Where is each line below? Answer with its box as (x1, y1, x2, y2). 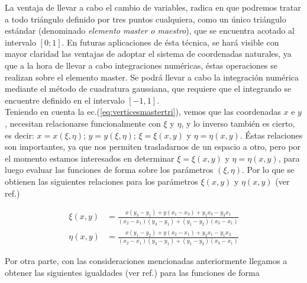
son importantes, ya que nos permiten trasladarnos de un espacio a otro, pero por (5, 140, 301, 153)
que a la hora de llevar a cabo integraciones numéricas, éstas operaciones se (5, 59, 278, 71)
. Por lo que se (241, 163, 295, 176)
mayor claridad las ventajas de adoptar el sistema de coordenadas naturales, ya (5, 47, 292, 60)
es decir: (5, 128, 34, 141)
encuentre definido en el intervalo (5, 94, 125, 106)
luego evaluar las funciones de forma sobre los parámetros (5, 163, 214, 176)
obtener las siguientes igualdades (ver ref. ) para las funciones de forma (5, 266, 260, 278)
